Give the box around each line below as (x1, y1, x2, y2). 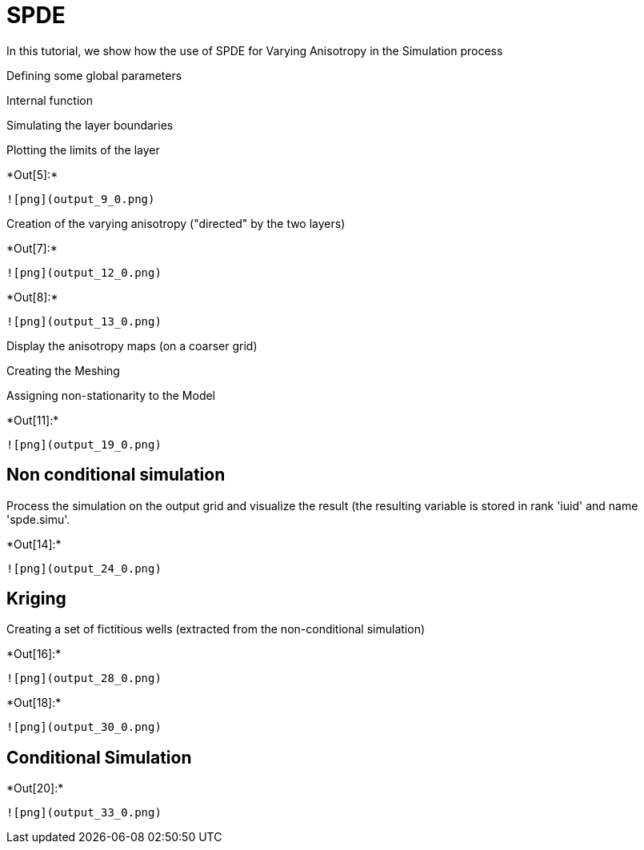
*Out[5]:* (6, 167, 58, 182)
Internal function (6, 93, 93, 107)
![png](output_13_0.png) (6, 314, 162, 328)
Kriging (6, 589, 66, 609)
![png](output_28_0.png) (6, 672, 162, 685)
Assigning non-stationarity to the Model (6, 388, 216, 402)
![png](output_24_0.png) (6, 561, 162, 575)
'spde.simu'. (6, 512, 70, 526)
